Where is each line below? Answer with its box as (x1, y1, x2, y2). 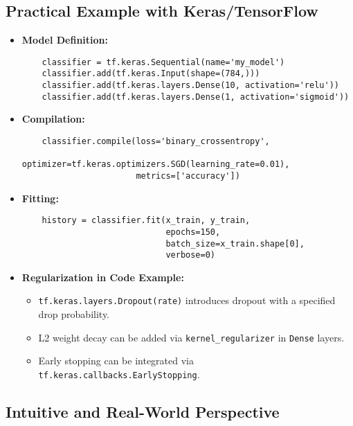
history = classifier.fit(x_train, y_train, (42, 215, 251, 226)
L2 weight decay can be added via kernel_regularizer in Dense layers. (38, 330, 345, 344)
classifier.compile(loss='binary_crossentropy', (42, 136, 270, 147)
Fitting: (21, 190, 59, 205)
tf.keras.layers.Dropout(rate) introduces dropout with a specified (38, 293, 336, 308)
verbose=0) (165, 250, 215, 260)
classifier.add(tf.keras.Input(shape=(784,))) (42, 69, 260, 79)
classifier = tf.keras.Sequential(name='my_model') (42, 57, 285, 67)
